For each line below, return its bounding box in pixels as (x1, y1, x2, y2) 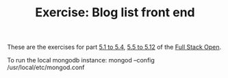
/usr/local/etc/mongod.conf (7, 63, 85, 72)
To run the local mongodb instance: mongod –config (7, 56, 155, 64)
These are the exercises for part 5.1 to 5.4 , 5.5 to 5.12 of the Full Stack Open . (7, 43, 222, 52)
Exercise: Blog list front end (35, 5, 195, 20)
